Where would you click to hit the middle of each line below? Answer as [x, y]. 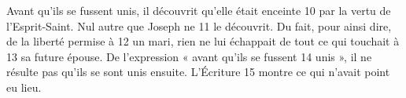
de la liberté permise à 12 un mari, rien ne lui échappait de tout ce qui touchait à [203, 41]
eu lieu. [24, 87]
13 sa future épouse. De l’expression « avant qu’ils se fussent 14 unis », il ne [189, 56]
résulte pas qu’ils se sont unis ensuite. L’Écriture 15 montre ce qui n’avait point [198, 72]
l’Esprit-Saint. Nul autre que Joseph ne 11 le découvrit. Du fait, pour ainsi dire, [199, 25]
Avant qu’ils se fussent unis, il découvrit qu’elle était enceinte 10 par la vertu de [199, 10]
